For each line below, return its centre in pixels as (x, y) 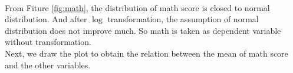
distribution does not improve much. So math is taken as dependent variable (143, 30)
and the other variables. (48, 65)
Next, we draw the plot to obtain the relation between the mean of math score (146, 53)
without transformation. (48, 42)
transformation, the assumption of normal (183, 19)
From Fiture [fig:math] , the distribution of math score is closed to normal (137, 7)
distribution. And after (46, 19)
